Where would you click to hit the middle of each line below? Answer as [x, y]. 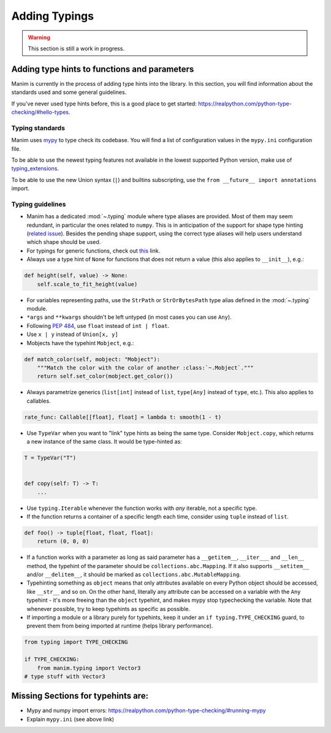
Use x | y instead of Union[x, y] [73, 335]
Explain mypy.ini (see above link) [70, 719]
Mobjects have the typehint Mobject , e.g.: [80, 343]
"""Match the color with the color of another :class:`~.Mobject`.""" [146, 367]
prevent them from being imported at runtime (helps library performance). [120, 626]
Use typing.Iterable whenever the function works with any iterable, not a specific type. [142, 508]
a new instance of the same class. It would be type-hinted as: [104, 442]
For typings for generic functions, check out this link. [93, 251]
